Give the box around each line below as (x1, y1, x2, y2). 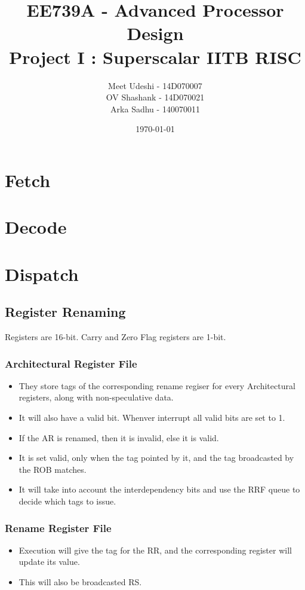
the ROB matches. (19, 463, 87, 475)
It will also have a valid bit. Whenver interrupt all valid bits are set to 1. (19, 411, 285, 424)
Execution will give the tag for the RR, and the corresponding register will (19, 543, 292, 556)
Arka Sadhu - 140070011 (110, 102, 200, 115)
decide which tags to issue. (19, 494, 116, 507)
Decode (5, 215, 67, 239)
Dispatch (5, 261, 79, 286)
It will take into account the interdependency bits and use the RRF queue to (19, 483, 300, 496)
